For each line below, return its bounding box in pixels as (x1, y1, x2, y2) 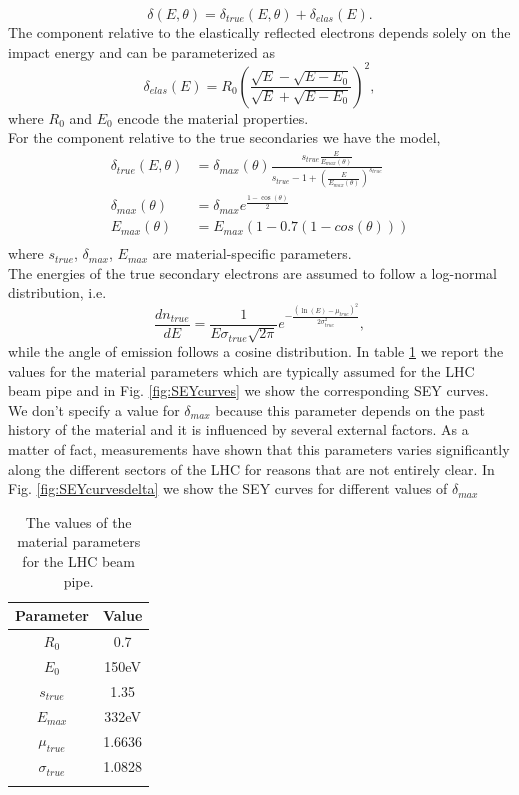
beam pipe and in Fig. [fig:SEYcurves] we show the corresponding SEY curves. (8, 380, 489, 401)
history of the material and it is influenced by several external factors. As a (8, 419, 469, 440)
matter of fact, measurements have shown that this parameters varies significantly (8, 439, 510, 460)
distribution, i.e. (8, 282, 107, 303)
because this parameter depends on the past (215, 399, 485, 420)
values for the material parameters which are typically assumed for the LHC (8, 360, 475, 381)
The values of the (25, 511, 132, 532)
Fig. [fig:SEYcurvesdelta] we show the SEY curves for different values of (8, 478, 448, 499)
